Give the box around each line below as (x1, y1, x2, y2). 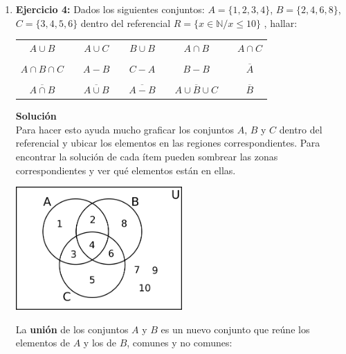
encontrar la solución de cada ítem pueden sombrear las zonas (15, 149, 278, 163)
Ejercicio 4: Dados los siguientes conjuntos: (15, 2, 205, 16)
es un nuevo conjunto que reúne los (161, 322, 310, 336)
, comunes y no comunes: (127, 335, 233, 350)
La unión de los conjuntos (15, 322, 129, 336)
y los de (83, 335, 116, 350)
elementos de (15, 335, 71, 350)
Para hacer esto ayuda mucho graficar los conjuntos (15, 122, 234, 136)
